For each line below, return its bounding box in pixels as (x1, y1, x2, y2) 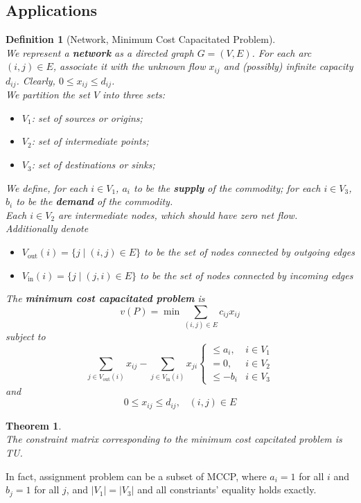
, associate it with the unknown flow (53, 59, 206, 73)
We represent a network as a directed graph (6, 45, 194, 60)
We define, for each (6, 180, 88, 195)
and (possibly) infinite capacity (223, 59, 353, 73)
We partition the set (6, 87, 90, 102)
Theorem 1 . (6, 418, 62, 432)
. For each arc (252, 45, 312, 60)
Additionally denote (6, 221, 89, 236)
